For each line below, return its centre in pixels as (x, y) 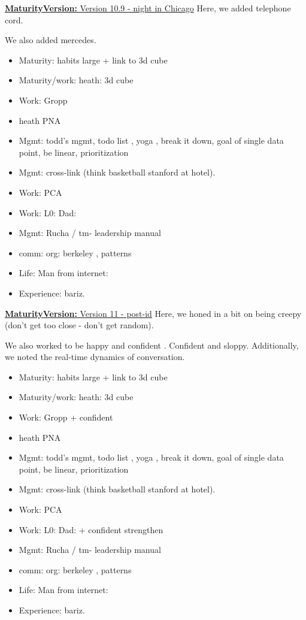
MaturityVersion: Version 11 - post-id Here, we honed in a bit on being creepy (153, 313)
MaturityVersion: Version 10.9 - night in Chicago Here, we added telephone (148, 8)
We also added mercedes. (51, 40)
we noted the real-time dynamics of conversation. (95, 357)
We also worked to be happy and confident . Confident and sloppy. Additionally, (152, 345)
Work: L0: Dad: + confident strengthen (91, 529)
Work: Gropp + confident (66, 417)
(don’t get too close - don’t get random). (79, 325)
